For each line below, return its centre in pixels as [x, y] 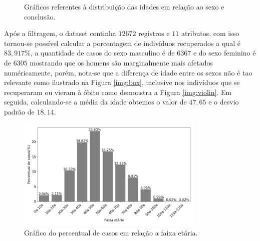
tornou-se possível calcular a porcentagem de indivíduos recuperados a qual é [122, 43]
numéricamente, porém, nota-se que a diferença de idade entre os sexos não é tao [128, 72]
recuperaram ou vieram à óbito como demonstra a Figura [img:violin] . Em [118, 92]
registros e [154, 33]
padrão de [19, 111]
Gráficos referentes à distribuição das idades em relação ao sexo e [124, 6]
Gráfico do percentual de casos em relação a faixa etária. [111, 232]
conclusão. [40, 16]
